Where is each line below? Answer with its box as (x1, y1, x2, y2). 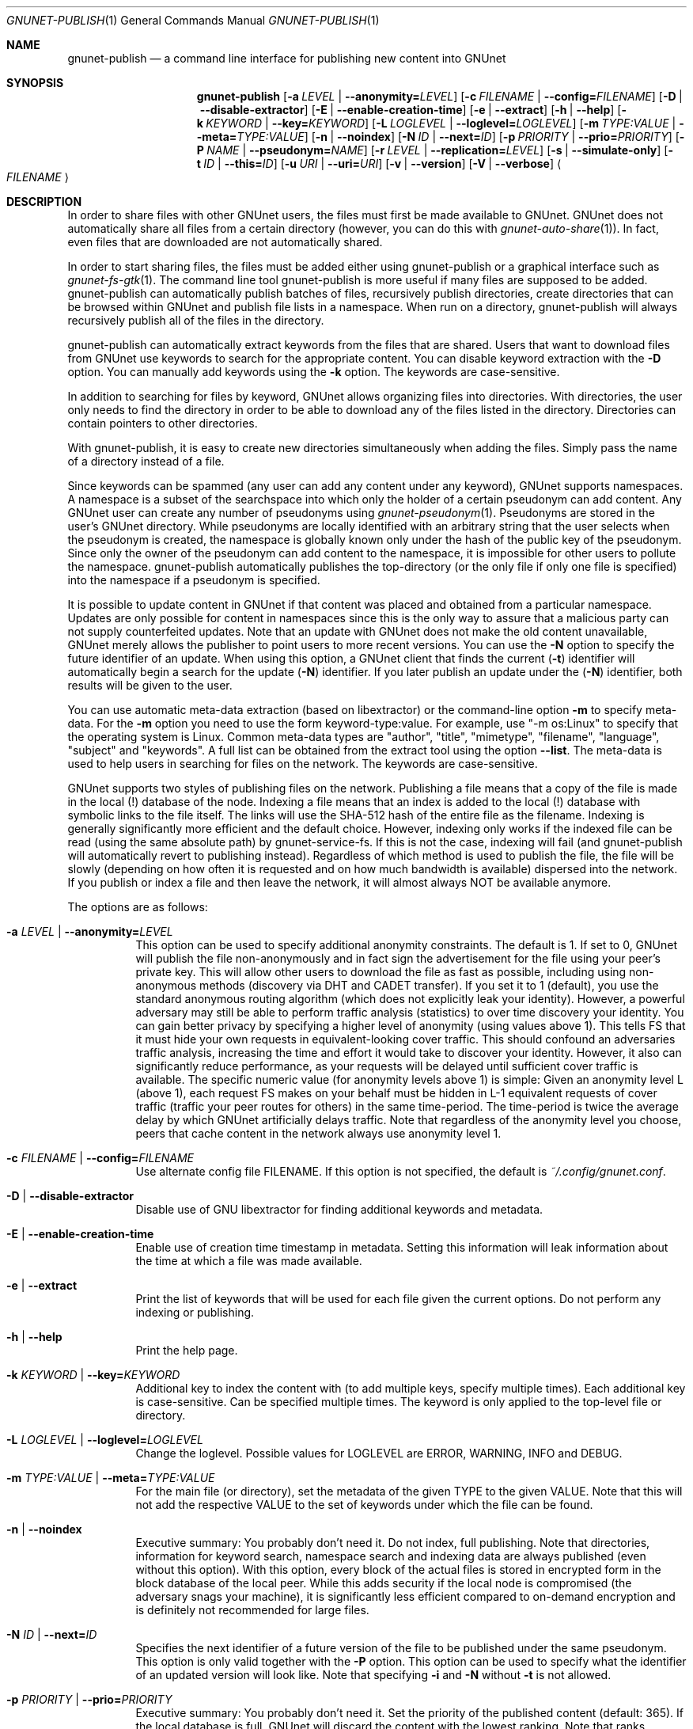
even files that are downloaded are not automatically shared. (67, 235, 383, 249)
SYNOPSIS (6, 76, 64, 89)
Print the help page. (135, 1343, 238, 1357)
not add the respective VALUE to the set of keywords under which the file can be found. (135, 1498, 593, 1511)
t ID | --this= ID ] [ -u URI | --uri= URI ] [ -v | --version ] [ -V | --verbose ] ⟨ (196, 157, 562, 170)
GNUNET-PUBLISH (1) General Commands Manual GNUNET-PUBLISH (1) (6, 13, 380, 27)
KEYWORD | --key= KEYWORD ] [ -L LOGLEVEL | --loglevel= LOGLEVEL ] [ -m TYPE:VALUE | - (206, 116, 684, 130)
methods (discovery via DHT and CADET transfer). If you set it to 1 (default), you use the (199, 978, 659, 992)
